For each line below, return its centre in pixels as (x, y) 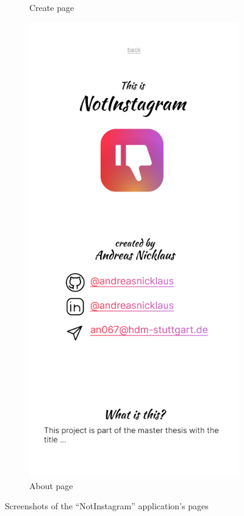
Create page (52, 7)
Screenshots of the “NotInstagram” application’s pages (107, 506)
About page (51, 485)
